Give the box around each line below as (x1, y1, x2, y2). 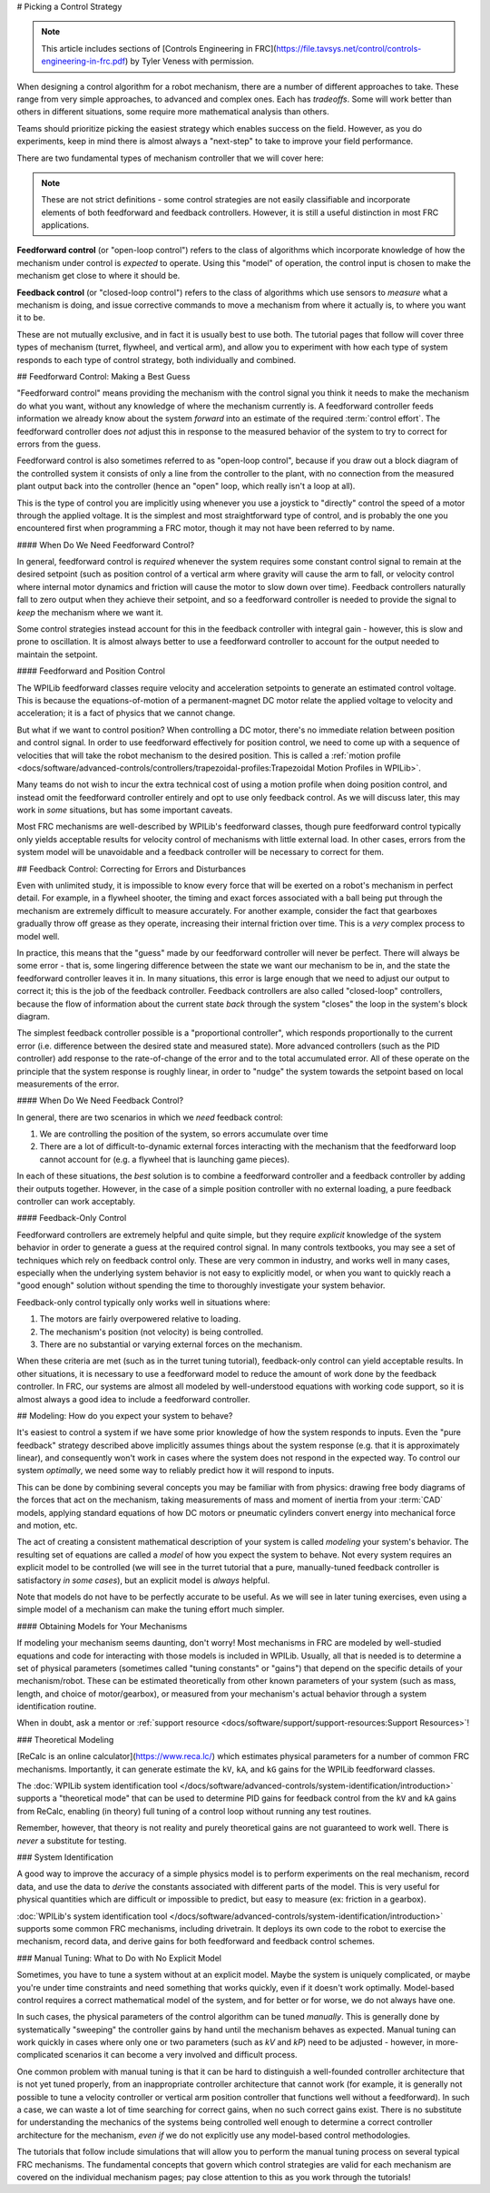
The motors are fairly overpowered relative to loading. (39, 1313, 241, 1324)
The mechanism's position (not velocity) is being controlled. (39, 1326, 263, 1337)
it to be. (16, 312, 45, 323)
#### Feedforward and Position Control (16, 665, 165, 676)
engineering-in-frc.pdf (41, 55, 126, 67)
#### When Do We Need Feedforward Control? (16, 539, 195, 550)
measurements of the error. (16, 1078, 120, 1089)
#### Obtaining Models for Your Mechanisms (16, 1620, 188, 1631)
